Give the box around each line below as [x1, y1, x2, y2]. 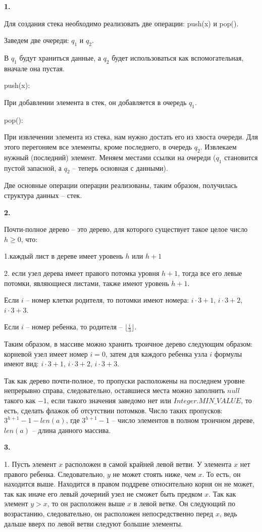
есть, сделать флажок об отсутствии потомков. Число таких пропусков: [4, 405, 223, 415]
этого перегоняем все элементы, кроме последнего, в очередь [4, 141, 192, 152]
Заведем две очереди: [4, 35, 69, 45]
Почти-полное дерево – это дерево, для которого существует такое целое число [4, 224, 248, 234]
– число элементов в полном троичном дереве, [112, 415, 255, 425]
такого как [4, 395, 36, 406]
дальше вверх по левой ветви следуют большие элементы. [4, 518, 183, 528]
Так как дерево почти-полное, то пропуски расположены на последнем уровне [4, 375, 245, 385]
